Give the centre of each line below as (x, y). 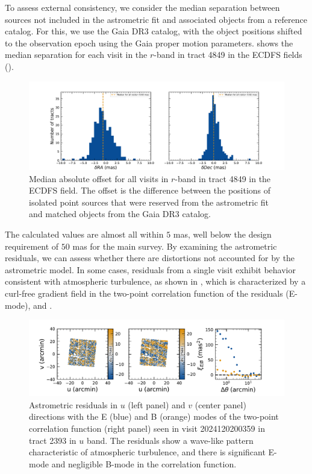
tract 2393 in (53, 440)
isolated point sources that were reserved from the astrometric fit (149, 202)
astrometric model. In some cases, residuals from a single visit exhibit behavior (150, 269)
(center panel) (220, 404)
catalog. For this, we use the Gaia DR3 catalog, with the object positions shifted (154, 31)
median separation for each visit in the (76, 55)
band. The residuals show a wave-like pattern (170, 440)
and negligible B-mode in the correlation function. (144, 463)
